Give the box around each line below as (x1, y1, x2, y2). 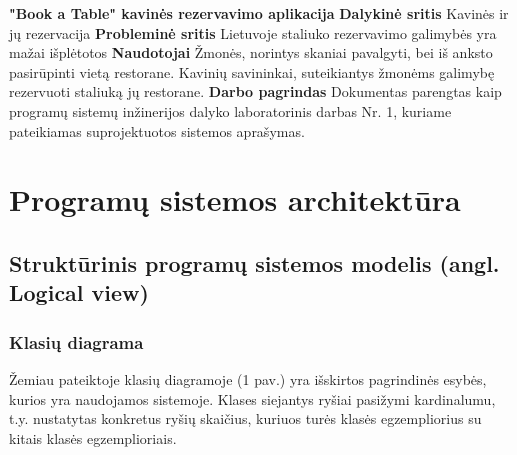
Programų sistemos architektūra (9, 179, 461, 220)
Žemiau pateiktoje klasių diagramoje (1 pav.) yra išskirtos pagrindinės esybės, (9, 368, 487, 389)
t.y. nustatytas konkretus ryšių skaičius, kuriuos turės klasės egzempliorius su (9, 408, 482, 429)
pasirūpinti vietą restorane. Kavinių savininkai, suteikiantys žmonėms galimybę (9, 61, 495, 82)
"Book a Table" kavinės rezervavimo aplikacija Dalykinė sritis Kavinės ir (9, 3, 509, 23)
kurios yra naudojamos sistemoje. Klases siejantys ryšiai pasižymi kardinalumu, (9, 388, 496, 409)
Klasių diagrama (9, 329, 144, 354)
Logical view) (9, 277, 149, 308)
